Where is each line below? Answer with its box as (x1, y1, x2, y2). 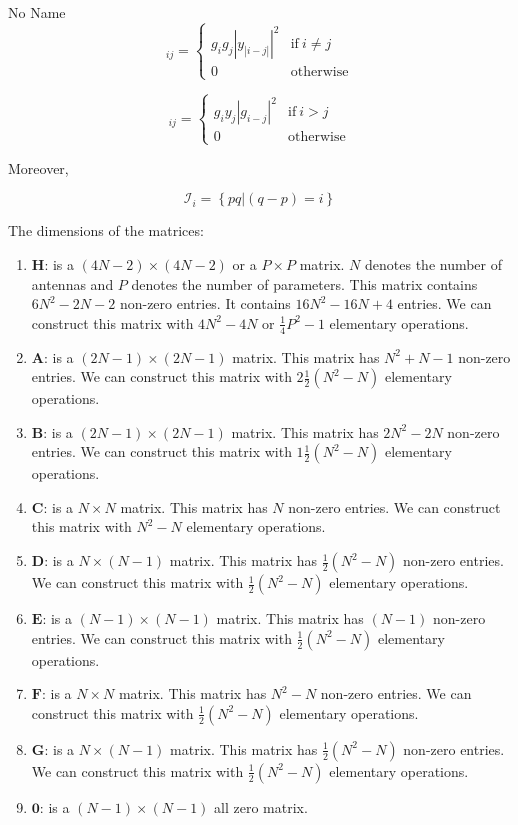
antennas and (31, 273, 114, 294)
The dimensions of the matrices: (8, 220, 204, 241)
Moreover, (8, 157, 69, 178)
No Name (8, 2, 66, 22)
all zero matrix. (214, 796, 308, 817)
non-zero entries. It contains (119, 293, 291, 314)
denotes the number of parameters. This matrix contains (131, 273, 478, 294)
